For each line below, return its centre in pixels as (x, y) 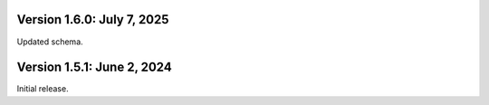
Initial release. (43, 89)
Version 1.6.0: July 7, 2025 (93, 19)
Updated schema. (50, 42)
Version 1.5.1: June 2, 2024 (94, 67)
